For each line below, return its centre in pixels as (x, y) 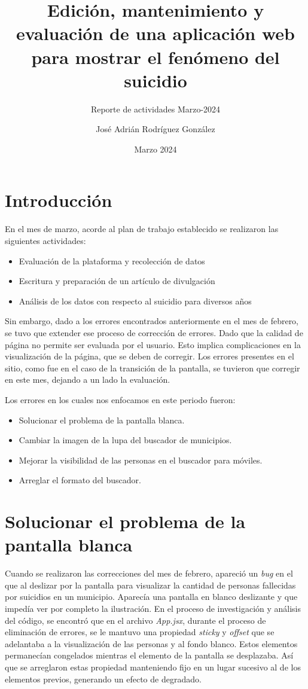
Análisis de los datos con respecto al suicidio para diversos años (135, 301)
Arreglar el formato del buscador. (80, 480)
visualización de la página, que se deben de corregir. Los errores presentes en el (150, 356)
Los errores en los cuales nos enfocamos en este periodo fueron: (120, 399)
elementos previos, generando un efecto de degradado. (103, 679)
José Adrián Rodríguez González (155, 129)
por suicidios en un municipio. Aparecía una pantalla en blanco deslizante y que (151, 597)
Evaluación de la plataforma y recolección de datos (112, 260)
